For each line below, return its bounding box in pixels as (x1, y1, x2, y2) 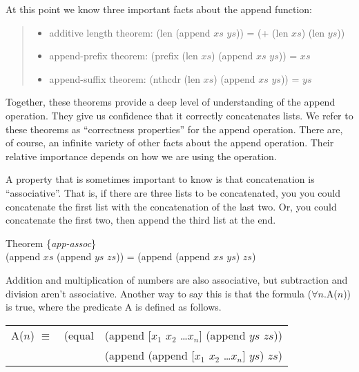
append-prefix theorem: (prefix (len (49, 48, 198, 63)
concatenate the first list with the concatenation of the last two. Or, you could (6, 199, 337, 213)
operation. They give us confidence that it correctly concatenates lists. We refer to (6, 108, 353, 122)
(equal (64, 326, 94, 343)
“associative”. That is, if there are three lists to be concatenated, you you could (6, 185, 341, 199)
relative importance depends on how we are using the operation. (6, 148, 277, 163)
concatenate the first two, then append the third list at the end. (6, 213, 276, 227)
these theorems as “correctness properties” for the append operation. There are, (6, 121, 343, 136)
